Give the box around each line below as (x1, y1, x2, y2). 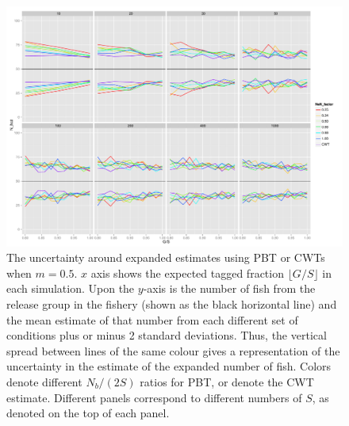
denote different (6, 374, 82, 390)
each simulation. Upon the (6, 280, 135, 297)
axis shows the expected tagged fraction (90, 264, 284, 281)
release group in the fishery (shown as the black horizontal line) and (6, 296, 337, 313)
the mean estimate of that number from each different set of (6, 311, 298, 328)
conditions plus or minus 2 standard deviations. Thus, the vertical (6, 327, 327, 343)
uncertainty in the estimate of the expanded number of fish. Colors (6, 358, 332, 374)
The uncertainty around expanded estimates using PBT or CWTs (6, 249, 325, 266)
